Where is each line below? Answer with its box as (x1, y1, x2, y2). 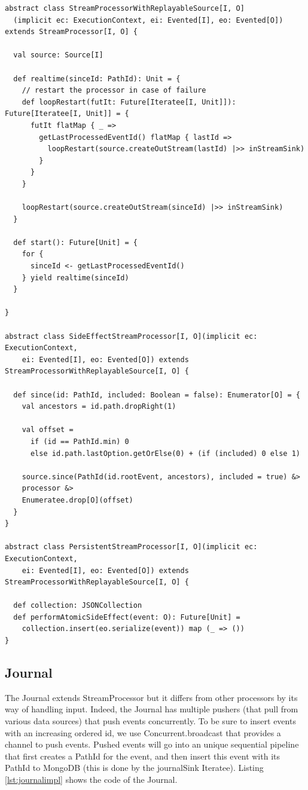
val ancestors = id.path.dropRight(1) (22, 402, 176, 411)
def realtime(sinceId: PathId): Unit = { (13, 74, 181, 83)
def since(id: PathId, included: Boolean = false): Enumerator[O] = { (13, 390, 300, 399)
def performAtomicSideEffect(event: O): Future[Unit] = (13, 613, 240, 621)
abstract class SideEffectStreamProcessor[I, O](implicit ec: (5, 332, 258, 341)
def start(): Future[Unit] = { (13, 238, 138, 247)
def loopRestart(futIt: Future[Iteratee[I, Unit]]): (22, 97, 236, 106)
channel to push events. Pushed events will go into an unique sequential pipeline (5, 738, 299, 751)
